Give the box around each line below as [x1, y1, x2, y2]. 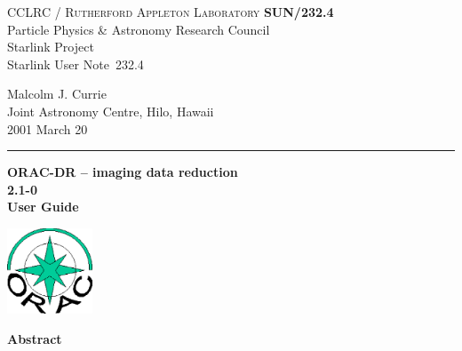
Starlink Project [7, 37, 94, 56]
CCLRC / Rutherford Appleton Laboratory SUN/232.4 [7, 3, 334, 20]
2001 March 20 [7, 119, 88, 138]
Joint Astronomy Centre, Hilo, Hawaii [7, 101, 214, 120]
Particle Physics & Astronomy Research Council [7, 20, 270, 38]
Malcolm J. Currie [7, 84, 107, 103]
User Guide [7, 197, 79, 216]
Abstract [7, 329, 62, 347]
